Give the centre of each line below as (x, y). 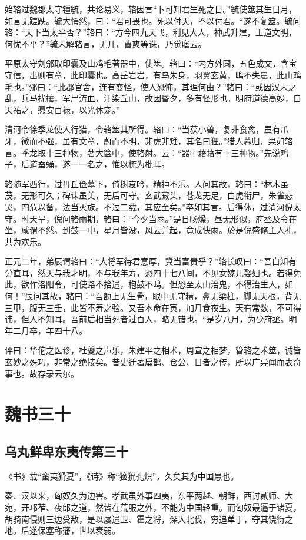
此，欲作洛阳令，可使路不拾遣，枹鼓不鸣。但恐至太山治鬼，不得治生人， (145, 284)
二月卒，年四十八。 (50, 330)
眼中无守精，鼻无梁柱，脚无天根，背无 (227, 296)
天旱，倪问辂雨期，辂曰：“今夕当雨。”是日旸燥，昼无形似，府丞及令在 (163, 218)
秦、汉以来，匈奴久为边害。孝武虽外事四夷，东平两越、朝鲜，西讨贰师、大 (149, 496)
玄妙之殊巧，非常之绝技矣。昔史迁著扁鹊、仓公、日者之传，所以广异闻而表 (149, 362)
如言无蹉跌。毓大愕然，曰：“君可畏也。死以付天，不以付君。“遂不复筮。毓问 (153, 20)
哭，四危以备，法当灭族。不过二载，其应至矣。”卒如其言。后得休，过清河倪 (149, 206)
